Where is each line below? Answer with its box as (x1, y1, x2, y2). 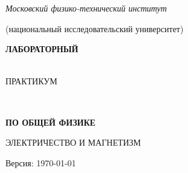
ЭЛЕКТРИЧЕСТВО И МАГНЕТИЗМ (5, 136, 141, 149)
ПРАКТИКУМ (5, 75, 57, 87)
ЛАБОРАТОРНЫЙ (5, 42, 79, 55)
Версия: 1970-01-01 (5, 156, 76, 169)
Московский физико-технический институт (5, 2, 167, 14)
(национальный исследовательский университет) (5, 22, 184, 35)
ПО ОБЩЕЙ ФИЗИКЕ (5, 115, 96, 128)
